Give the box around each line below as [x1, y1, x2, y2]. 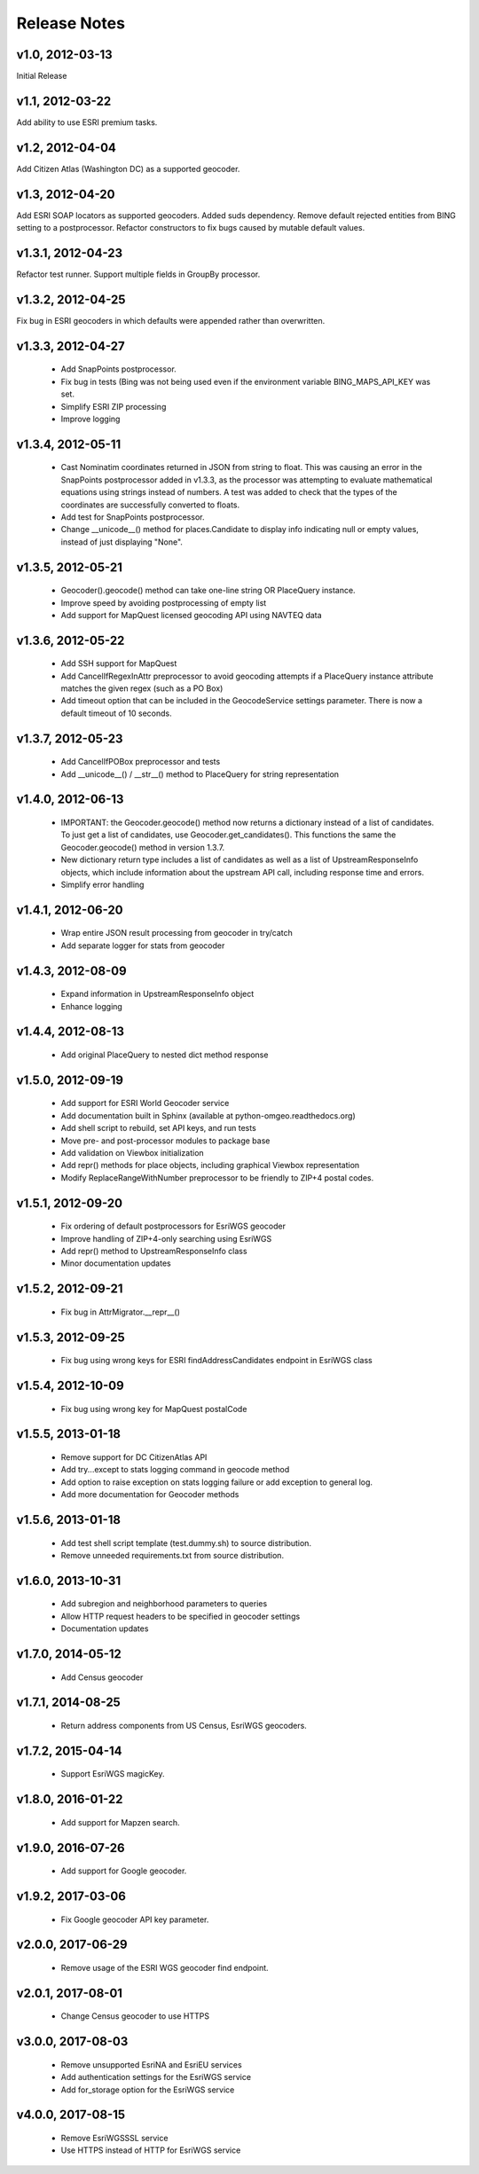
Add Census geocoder [60, 1672, 144, 1683]
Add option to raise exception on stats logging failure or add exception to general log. [60, 1477, 373, 1487]
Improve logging [60, 413, 121, 424]
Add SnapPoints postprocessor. [60, 364, 177, 374]
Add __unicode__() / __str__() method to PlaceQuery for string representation [60, 768, 340, 780]
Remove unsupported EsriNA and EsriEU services [60, 2059, 243, 2070]
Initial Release [16, 71, 67, 82]
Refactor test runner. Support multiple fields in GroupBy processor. [16, 269, 261, 279]
